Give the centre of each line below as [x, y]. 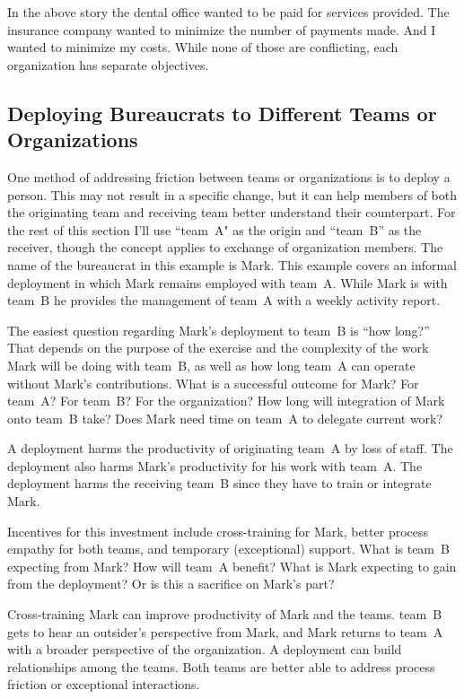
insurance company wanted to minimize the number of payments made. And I [222, 29]
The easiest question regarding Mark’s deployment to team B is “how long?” [219, 330]
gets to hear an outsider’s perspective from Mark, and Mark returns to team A [225, 631]
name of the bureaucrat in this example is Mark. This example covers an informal [232, 264]
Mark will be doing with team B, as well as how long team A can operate [211, 365]
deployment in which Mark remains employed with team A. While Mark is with [228, 282]
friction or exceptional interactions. [104, 684]
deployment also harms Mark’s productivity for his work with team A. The [215, 465]
